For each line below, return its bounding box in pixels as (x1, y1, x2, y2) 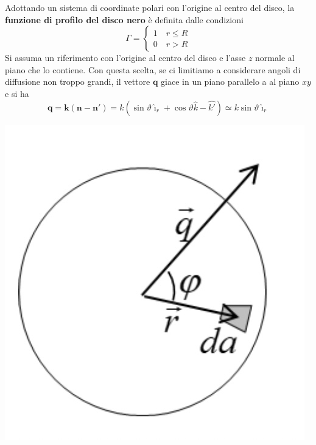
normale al (255, 51, 295, 64)
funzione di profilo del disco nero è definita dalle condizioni (5, 13, 244, 26)
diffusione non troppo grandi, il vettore (5, 75, 150, 88)
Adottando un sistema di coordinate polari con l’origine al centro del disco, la (5, 1, 295, 13)
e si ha (5, 87, 29, 99)
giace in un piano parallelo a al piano (161, 75, 300, 88)
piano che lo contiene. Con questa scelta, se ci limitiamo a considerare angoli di (5, 63, 301, 76)
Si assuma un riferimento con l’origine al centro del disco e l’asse (5, 51, 246, 64)
